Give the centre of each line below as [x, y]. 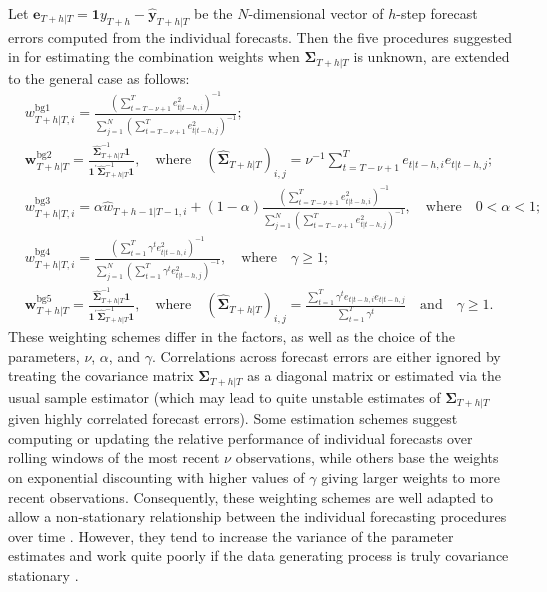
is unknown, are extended [431, 56]
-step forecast [437, 13]
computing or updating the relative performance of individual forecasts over [240, 437]
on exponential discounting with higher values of [156, 477]
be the [213, 13]
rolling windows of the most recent [114, 457]
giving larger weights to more [410, 477]
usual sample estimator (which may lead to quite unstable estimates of [224, 396]
